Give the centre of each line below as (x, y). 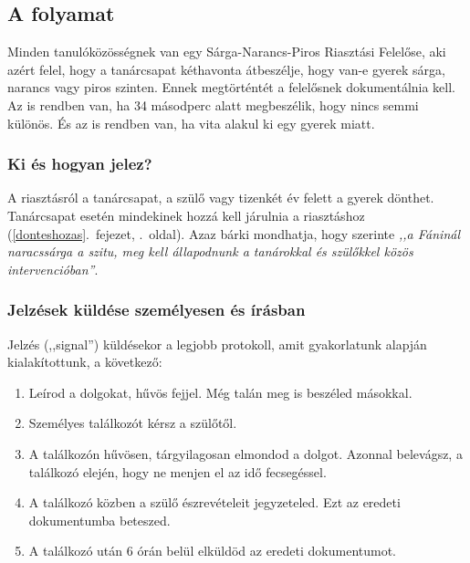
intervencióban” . (53, 269)
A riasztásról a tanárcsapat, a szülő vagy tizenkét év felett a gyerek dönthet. (221, 198)
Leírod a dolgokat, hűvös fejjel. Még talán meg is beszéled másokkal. (220, 392)
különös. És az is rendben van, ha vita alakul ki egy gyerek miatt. (191, 123)
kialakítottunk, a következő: (85, 362)
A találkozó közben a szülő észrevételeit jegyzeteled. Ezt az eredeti (214, 502)
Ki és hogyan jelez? (80, 164)
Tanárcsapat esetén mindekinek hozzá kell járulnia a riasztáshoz (186, 215)
